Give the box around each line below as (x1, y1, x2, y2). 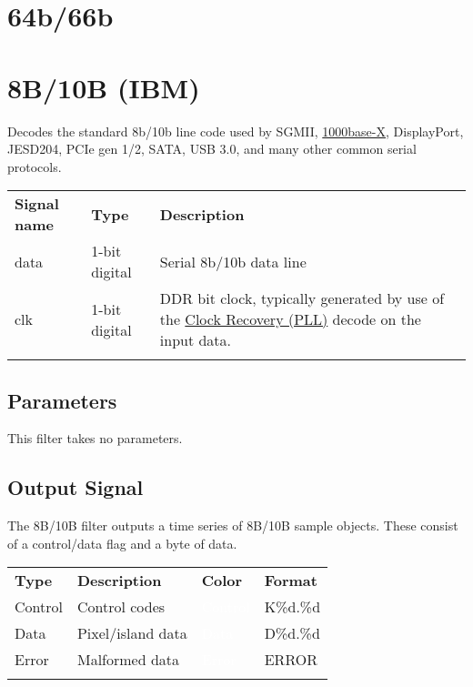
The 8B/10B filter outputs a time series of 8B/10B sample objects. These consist (7, 516, 458, 535)
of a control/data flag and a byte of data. (7, 533, 237, 552)
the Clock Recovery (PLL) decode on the (159, 308, 421, 330)
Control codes (76, 596, 166, 618)
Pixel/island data (76, 622, 187, 644)
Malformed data (76, 649, 180, 671)
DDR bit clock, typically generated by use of (159, 288, 445, 309)
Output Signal (7, 473, 144, 501)
